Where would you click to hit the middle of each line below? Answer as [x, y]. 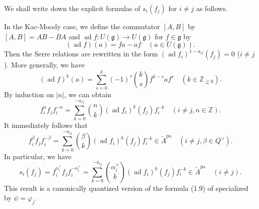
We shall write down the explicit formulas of [72, 8]
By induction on [29, 94]
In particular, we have [38, 156]
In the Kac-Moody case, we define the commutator [82, 26]
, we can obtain [88, 94]
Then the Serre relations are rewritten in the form [81, 54]
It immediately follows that [46, 125]
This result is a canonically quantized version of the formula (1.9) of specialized [126, 188]
